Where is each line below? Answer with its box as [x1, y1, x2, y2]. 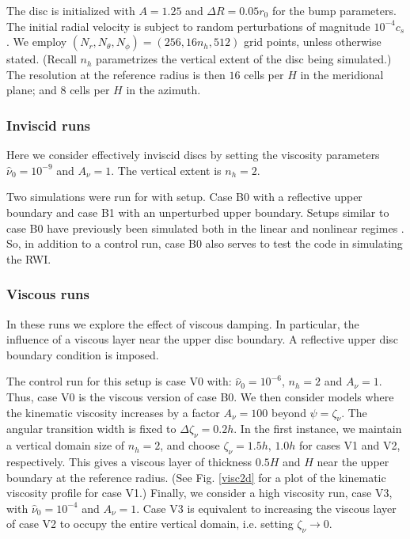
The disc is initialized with [6, 2, 135, 18]
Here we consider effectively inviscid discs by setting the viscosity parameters [6, 146, 380, 163]
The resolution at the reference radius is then [6, 66, 226, 82]
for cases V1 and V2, [299, 437, 401, 454]
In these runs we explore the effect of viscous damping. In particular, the [6, 315, 359, 332]
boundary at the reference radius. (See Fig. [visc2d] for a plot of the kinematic [6, 469, 386, 485]
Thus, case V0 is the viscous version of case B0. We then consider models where [6, 388, 394, 404]
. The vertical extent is [111, 161, 222, 178]
